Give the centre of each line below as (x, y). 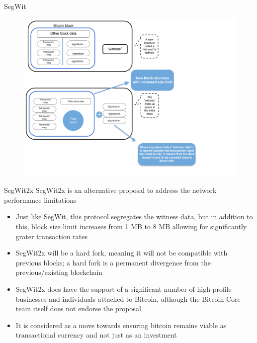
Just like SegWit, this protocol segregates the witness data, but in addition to (134, 216)
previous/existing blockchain (59, 272)
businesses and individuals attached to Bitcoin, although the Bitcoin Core (128, 299)
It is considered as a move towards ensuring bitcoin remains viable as (121, 325)
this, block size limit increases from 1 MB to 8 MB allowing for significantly (131, 226)
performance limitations (40, 200)
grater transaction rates (51, 236)
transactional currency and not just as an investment (96, 335)
